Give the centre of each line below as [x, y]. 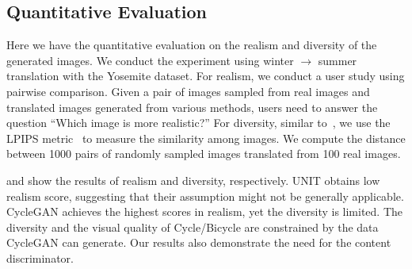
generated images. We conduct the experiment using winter [150, 60]
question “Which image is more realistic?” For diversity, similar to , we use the [198, 123]
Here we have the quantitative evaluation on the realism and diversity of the [192, 45]
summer [338, 60]
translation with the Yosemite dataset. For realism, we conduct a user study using [206, 76]
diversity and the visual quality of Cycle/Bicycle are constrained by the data [193, 227]
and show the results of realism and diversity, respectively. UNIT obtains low [193, 180]
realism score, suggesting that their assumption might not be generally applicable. [205, 196]
